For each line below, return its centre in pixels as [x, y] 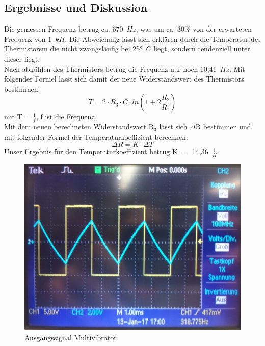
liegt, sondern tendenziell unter [202, 49]
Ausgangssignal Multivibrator [71, 337]
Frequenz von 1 [28, 38]
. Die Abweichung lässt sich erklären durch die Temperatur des [163, 38]
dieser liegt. [22, 58]
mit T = [17, 116]
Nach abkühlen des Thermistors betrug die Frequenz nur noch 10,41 [110, 69]
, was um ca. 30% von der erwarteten [194, 29]
